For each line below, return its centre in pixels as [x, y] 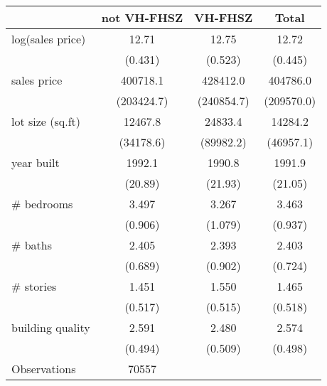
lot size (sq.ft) [46, 121]
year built [36, 162]
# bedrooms [42, 204]
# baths [32, 245]
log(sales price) [49, 39]
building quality [51, 327]
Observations [44, 369]
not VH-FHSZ [142, 17]
